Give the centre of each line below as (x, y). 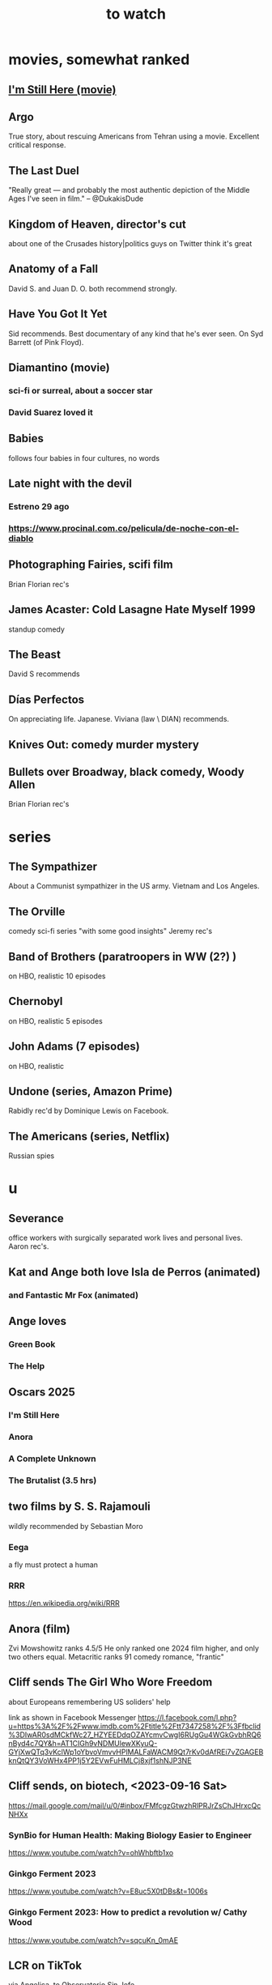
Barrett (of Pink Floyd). (46, 342)
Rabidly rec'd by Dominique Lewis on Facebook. (89, 1111)
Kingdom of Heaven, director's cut (97, 224)
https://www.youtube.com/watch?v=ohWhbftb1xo (91, 1853)
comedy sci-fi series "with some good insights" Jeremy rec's (110, 931)
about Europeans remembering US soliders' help (90, 1702)
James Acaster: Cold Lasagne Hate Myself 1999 (132, 609)
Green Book (32, 1344)
